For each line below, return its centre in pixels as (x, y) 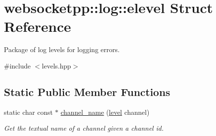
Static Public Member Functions (87, 91)
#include (17, 65)
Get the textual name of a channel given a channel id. (84, 128)
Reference (38, 26)
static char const (28, 112)
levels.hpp (56, 65)
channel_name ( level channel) (105, 112)
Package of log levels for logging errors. (62, 49)
